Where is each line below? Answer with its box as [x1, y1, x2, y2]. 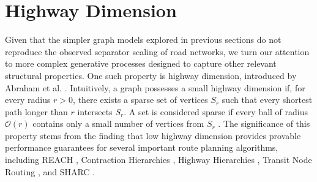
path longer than [5, 105, 68, 118]
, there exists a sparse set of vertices [73, 93, 208, 106]
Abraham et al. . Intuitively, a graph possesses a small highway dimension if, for [5, 81, 305, 94]
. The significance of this [218, 117, 310, 130]
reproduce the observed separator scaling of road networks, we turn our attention [5, 45, 310, 58]
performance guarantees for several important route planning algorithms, [5, 141, 278, 154]
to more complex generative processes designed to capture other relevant [5, 57, 277, 70]
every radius [5, 93, 51, 106]
